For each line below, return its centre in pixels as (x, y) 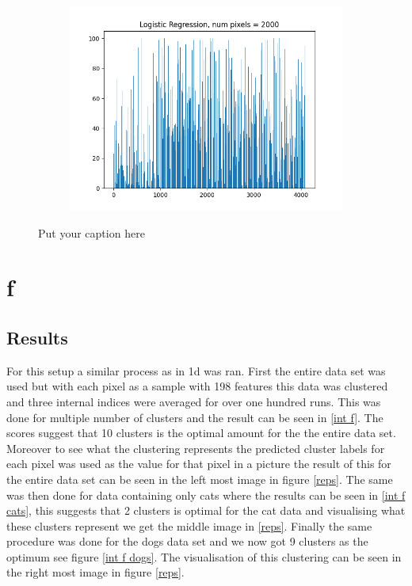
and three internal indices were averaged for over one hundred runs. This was (194, 401)
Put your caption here (92, 232)
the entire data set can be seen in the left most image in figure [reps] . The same (200, 479)
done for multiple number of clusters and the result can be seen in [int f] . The (195, 417)
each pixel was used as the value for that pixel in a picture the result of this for (199, 464)
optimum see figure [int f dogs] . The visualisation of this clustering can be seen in (204, 556)
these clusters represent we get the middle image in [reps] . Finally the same (189, 525)
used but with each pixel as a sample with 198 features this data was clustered (197, 386)
